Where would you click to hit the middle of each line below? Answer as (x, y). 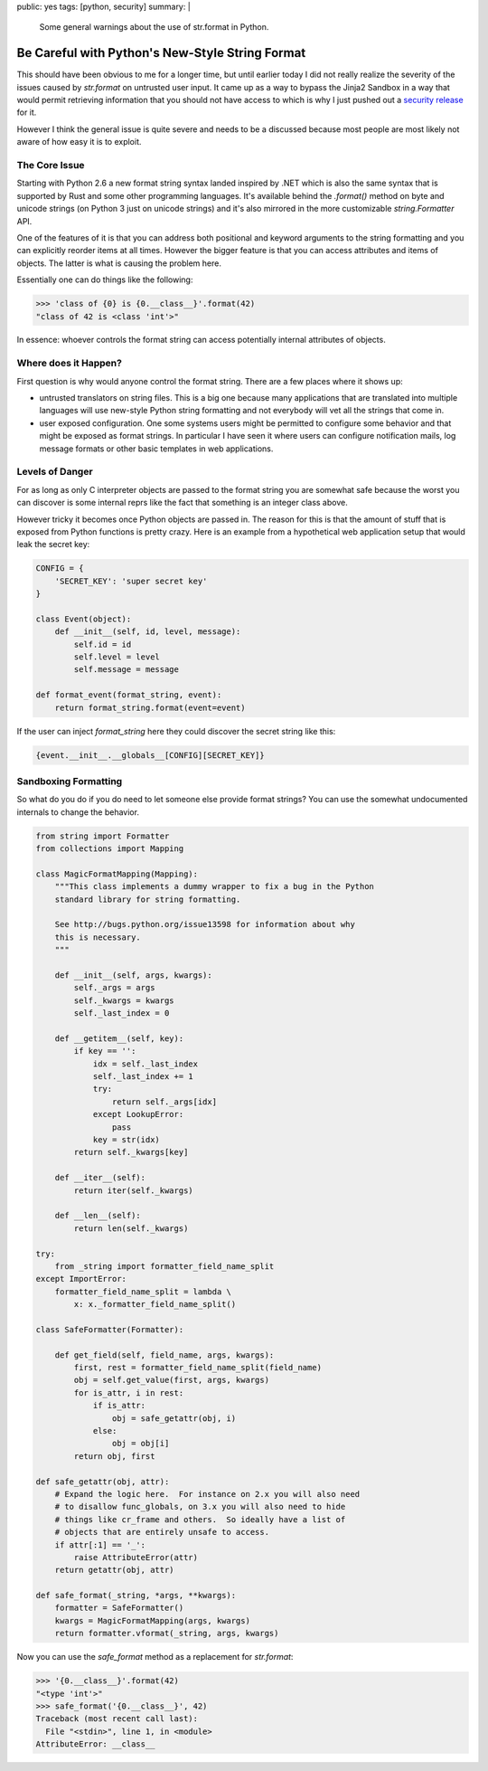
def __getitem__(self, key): (119, 1038)
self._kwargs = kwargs (124, 1000)
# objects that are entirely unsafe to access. (162, 1532)
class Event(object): (84, 619)
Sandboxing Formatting (70, 781)
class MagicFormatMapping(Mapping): (117, 874)
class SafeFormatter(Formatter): (110, 1329)
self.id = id (103, 644)
